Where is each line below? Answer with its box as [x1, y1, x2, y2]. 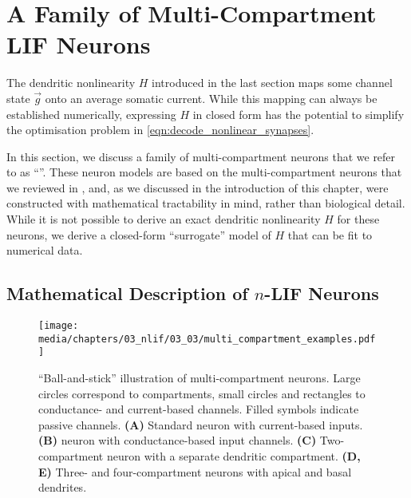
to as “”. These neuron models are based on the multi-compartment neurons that [6, 164, 402, 180]
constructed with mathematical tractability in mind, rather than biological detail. [6, 195, 405, 211]
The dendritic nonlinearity [6, 74, 136, 91]
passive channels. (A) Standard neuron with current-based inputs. [38, 416, 363, 433]
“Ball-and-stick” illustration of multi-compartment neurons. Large [38, 370, 361, 386]
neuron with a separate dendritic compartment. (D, [106, 447, 361, 464]
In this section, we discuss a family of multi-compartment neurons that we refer [6, 148, 396, 164]
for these [337, 211, 380, 227]
